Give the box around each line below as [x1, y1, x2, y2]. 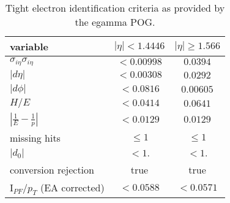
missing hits [10, 130, 61, 145]
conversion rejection [10, 162, 94, 177]
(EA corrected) [40, 180, 105, 194]
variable [10, 39, 49, 53]
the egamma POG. [75, 15, 155, 29]
